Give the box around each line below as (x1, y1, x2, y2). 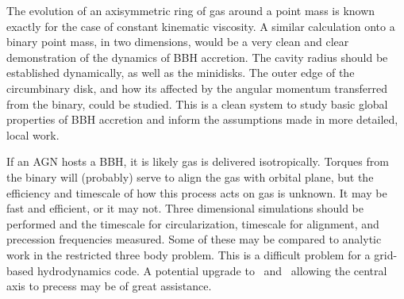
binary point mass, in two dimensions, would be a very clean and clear (6, 33, 349, 50)
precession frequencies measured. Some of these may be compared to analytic (6, 231, 382, 247)
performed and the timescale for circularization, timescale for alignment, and (6, 215, 379, 232)
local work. (6, 126, 60, 143)
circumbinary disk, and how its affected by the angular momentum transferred (6, 79, 387, 96)
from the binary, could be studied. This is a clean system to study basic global (6, 95, 388, 112)
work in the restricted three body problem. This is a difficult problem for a (6, 246, 371, 263)
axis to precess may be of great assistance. (6, 278, 212, 294)
